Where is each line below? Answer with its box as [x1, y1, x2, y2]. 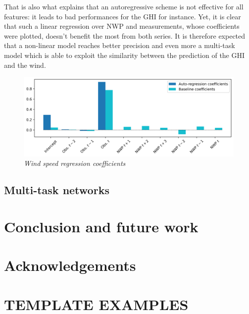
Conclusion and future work [4, 216, 199, 236]
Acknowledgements [4, 255, 136, 275]
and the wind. [4, 59, 46, 70]
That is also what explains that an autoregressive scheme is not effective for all [4, 1, 244, 11]
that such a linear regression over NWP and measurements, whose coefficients [4, 21, 240, 31]
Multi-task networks [4, 182, 109, 198]
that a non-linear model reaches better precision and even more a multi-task [4, 40, 235, 51]
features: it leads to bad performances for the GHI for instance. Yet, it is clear [4, 11, 241, 21]
